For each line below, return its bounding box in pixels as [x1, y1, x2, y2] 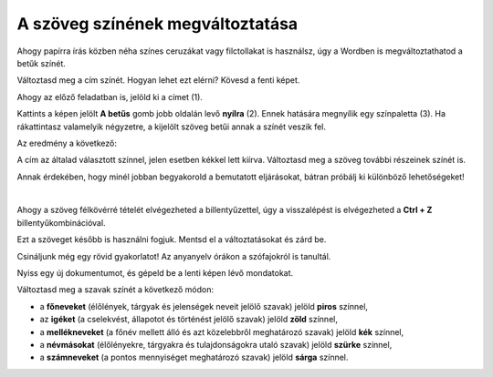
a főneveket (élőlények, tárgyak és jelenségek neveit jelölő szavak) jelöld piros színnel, [39, 301, 369, 311]
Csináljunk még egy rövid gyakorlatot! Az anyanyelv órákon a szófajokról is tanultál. [16, 250, 331, 261]
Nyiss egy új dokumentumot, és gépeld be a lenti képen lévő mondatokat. [16, 268, 294, 279]
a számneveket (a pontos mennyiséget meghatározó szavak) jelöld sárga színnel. [39, 352, 349, 363]
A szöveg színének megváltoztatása [16, 14, 299, 34]
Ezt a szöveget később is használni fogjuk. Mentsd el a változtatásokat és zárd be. [16, 234, 327, 245]
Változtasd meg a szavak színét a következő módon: [16, 284, 215, 295]
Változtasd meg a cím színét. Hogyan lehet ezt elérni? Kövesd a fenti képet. [16, 75, 300, 86]
